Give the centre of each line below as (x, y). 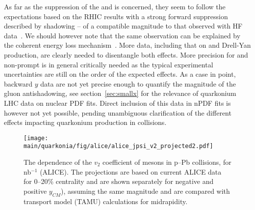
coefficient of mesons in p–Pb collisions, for (167, 162)
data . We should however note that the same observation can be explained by (122, 35)
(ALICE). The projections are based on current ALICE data (131, 171)
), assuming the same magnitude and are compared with (145, 191)
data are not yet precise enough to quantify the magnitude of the (138, 83)
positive (35, 191)
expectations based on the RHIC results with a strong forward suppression (116, 16)
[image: (36, 138)
